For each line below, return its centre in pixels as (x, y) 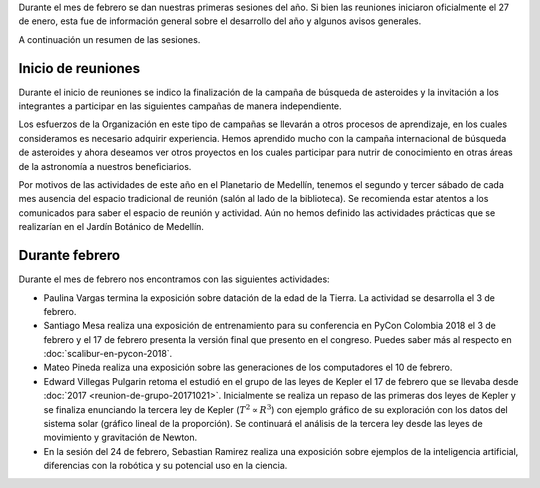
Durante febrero (69, 255)
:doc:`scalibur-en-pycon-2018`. (108, 354)
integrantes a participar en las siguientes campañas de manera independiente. (180, 106)
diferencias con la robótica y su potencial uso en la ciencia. (165, 466)
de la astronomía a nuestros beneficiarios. (105, 166)
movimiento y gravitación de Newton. (120, 437)
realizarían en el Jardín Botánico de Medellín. (111, 227)
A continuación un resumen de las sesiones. (109, 39)
